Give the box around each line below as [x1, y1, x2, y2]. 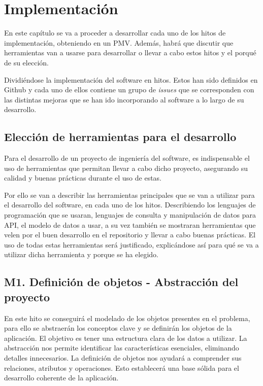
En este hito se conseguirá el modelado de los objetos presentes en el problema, [4, 312, 250, 323]
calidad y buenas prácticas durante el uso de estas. [4, 172, 162, 183]
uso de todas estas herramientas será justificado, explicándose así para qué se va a [4, 239, 259, 250]
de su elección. [4, 57, 49, 67]
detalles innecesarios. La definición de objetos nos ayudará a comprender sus [4, 352, 242, 363]
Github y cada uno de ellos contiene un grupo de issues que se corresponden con [4, 84, 254, 95]
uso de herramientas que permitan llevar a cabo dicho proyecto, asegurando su [4, 162, 248, 173]
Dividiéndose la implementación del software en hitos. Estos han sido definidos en [4, 74, 258, 85]
